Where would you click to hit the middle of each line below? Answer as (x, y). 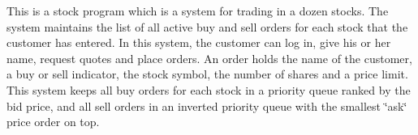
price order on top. (53, 122)
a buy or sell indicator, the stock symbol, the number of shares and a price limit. (207, 74)
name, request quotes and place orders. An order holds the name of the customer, (209, 58)
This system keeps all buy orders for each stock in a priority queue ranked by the (209, 89)
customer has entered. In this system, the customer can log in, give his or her (199, 42)
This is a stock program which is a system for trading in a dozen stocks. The (198, 11)
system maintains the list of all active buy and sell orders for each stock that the (207, 26)
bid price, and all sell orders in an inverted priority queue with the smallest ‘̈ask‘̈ (207, 105)
